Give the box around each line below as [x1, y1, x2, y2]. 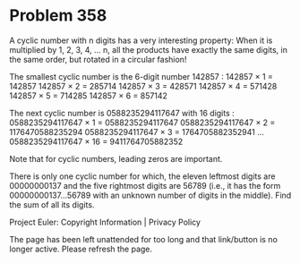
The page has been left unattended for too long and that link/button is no [9, 233, 278, 244]
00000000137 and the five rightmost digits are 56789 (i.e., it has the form [9, 180, 281, 191]
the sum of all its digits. [9, 199, 95, 210]
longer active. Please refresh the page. [9, 243, 153, 254]
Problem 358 [9, 5, 107, 26]
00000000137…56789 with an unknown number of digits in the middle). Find [9, 190, 292, 200]
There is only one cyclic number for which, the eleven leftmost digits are [9, 171, 276, 182]
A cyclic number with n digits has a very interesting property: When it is [9, 35, 273, 46]
